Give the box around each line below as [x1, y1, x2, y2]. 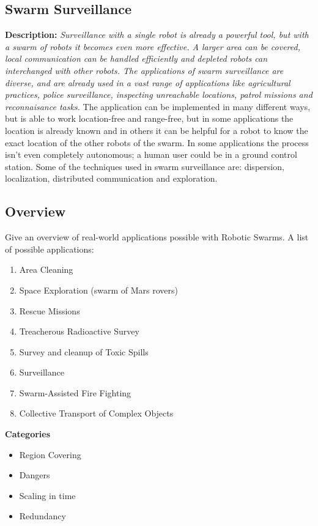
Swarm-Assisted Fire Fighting [19, 386, 131, 399]
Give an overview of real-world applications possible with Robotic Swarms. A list [5, 231, 309, 243]
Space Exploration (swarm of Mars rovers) [19, 283, 179, 296]
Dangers [19, 469, 50, 481]
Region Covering [19, 448, 81, 461]
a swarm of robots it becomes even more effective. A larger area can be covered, [5, 40, 300, 53]
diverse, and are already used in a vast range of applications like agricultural [5, 76, 290, 89]
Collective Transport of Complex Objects [19, 407, 174, 420]
